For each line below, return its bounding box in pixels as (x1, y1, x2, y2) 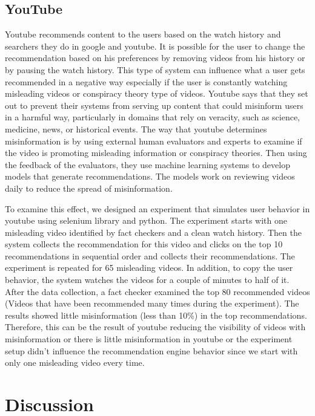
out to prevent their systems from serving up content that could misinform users (5, 99, 303, 111)
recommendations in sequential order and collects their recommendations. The (5, 249, 295, 262)
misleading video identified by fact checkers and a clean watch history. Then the (5, 226, 302, 238)
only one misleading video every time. (5, 356, 145, 369)
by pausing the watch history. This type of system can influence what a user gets (5, 63, 305, 76)
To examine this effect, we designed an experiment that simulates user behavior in (5, 202, 310, 215)
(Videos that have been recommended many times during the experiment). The (5, 297, 299, 310)
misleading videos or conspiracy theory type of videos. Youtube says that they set (5, 87, 308, 100)
